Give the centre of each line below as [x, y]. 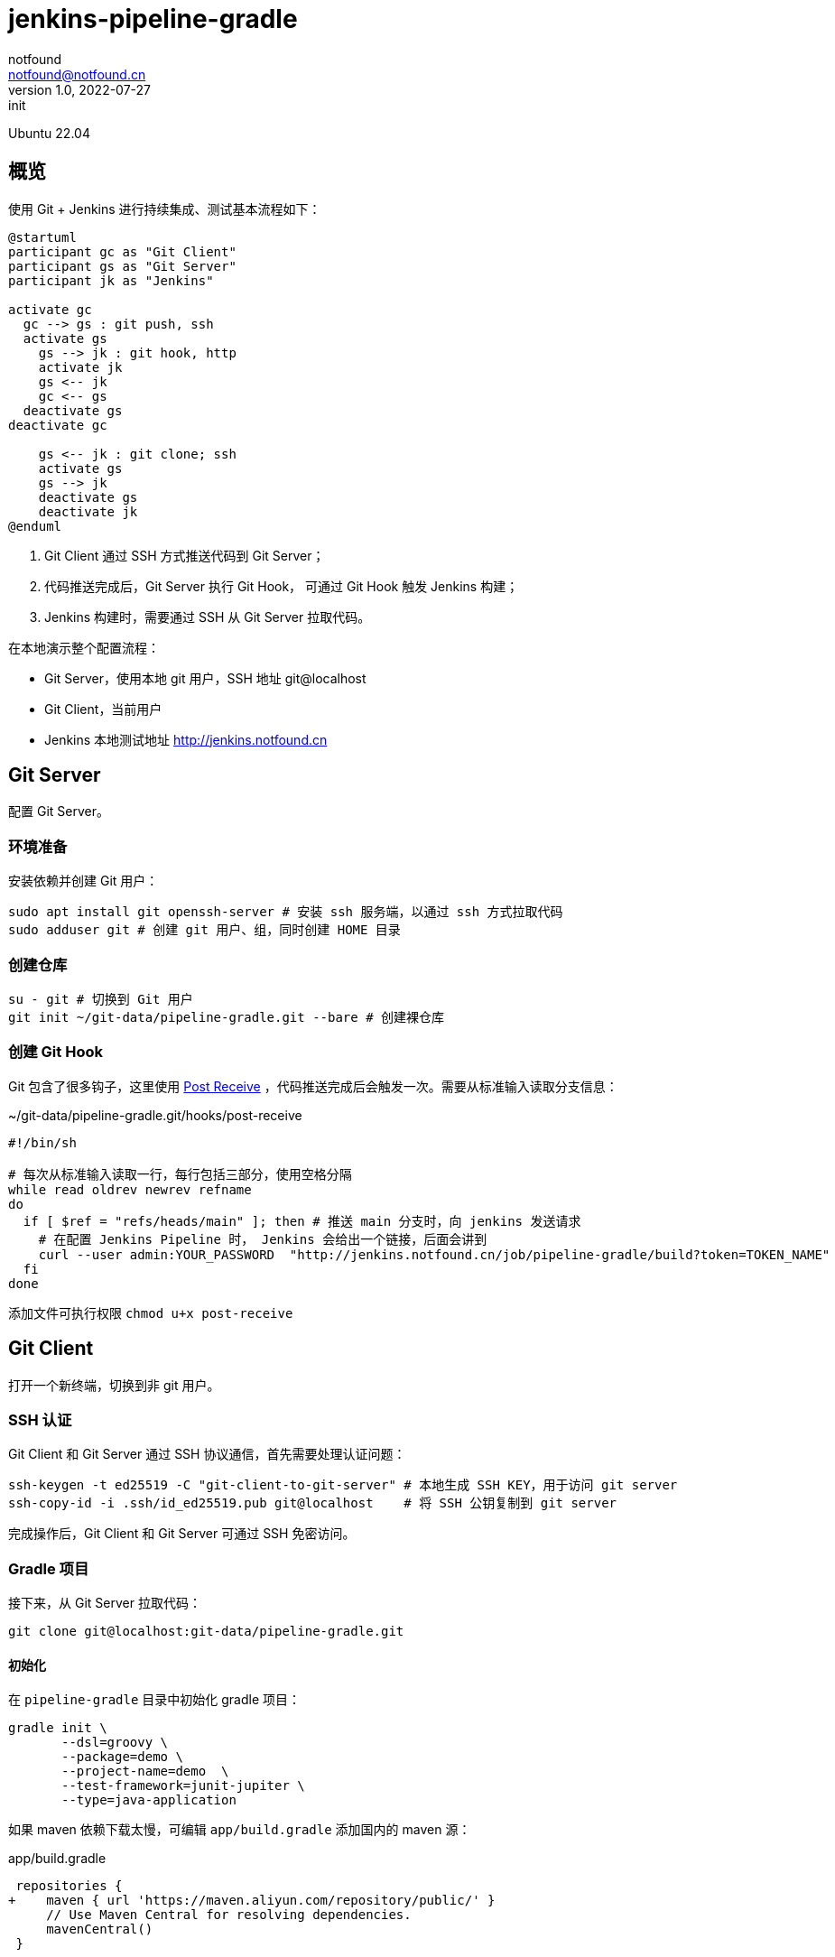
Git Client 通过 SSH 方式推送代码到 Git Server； [185, 555]
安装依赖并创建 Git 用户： [83, 881]
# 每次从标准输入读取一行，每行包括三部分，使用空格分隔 [180, 1174]
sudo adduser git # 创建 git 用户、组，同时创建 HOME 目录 [204, 930]
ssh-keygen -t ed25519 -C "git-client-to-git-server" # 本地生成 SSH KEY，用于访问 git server [343, 1485]
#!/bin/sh [42, 1142]
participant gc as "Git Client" [122, 251]
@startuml [42, 237]
